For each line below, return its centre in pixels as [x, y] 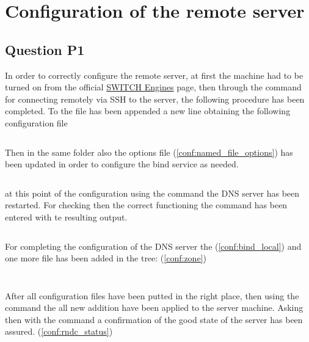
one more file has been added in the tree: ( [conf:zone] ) [106, 258]
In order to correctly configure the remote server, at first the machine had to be [154, 75]
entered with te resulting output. [66, 216]
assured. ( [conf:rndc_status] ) [59, 331]
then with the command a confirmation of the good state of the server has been [154, 319]
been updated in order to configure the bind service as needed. [122, 164]
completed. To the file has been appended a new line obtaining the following [148, 111]
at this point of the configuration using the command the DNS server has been [152, 193]
